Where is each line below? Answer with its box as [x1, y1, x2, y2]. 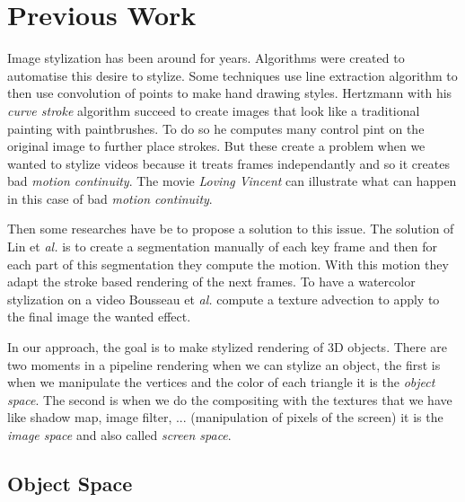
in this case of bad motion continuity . [7, 189, 213, 207]
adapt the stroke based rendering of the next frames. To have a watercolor [7, 272, 416, 291]
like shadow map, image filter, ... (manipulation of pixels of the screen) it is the [7, 408, 443, 427]
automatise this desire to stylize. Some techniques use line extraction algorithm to [7, 66, 458, 84]
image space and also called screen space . [7, 426, 232, 444]
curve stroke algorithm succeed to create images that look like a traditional [7, 101, 420, 119]
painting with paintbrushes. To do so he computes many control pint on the [7, 119, 425, 137]
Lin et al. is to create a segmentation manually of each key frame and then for [7, 237, 438, 256]
